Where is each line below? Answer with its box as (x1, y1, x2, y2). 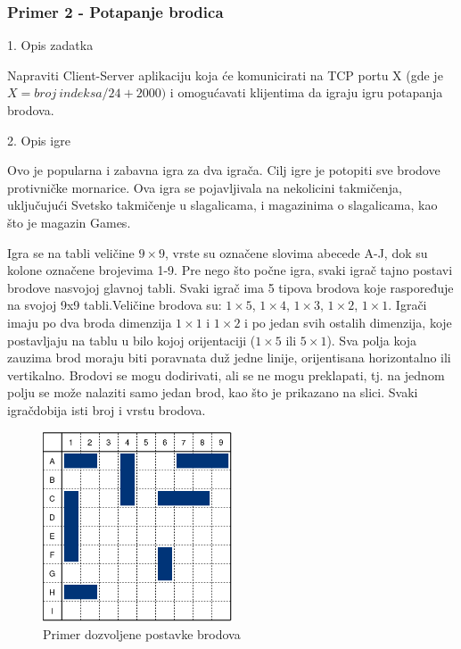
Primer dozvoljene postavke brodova (43, 624, 241, 643)
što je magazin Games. (7, 212, 131, 231)
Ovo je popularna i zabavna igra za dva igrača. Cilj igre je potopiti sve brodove (7, 161, 440, 179)
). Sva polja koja (326, 330, 417, 349)
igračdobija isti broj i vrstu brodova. (7, 400, 206, 419)
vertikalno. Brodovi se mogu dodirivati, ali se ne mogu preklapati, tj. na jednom (7, 365, 445, 384)
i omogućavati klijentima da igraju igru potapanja (169, 83, 443, 102)
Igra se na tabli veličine (7, 243, 135, 262)
